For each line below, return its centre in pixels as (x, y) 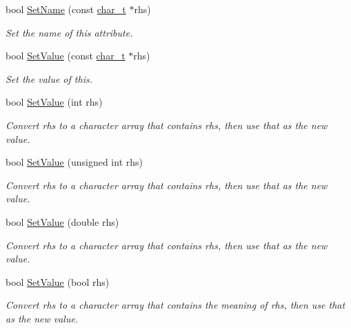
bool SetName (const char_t (66, 9)
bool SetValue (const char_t (66, 56)
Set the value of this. (49, 78)
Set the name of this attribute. (69, 32)
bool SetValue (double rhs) (62, 221)
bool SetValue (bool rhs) (58, 281)
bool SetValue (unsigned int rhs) (74, 162)
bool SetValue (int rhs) (54, 102)
